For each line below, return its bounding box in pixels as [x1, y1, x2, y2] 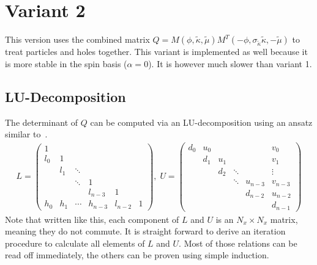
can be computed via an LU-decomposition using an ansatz [90, 115, 313, 128]
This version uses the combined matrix [5, 33, 150, 46]
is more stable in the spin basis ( [5, 57, 127, 70]
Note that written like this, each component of [5, 212, 179, 225]
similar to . [5, 128, 48, 140]
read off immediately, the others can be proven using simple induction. [5, 249, 269, 261]
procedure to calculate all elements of [5, 236, 145, 249]
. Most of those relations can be [179, 236, 297, 249]
